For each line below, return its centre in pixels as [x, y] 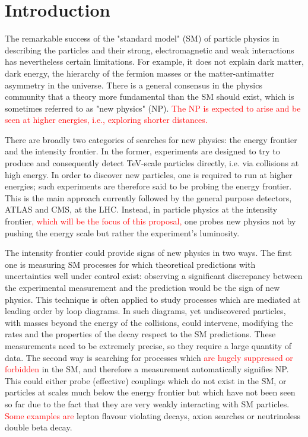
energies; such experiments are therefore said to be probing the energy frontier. [148, 186]
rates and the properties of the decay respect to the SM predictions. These [140, 334]
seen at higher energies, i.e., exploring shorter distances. [106, 120]
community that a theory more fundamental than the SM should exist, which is [150, 96]
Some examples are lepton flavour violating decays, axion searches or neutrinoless [153, 415]
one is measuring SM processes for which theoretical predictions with [130, 264]
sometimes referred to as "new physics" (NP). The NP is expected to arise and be [153, 108]
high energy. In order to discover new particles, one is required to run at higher [149, 174]
